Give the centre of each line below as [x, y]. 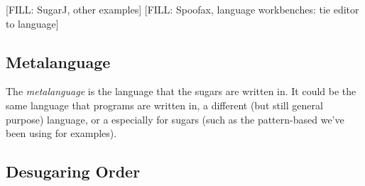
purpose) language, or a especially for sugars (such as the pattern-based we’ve [175, 119]
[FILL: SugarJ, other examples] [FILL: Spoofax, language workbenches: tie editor [182, 9]
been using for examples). [61, 133]
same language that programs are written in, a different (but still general [164, 105]
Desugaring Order [73, 171]
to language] [32, 23]
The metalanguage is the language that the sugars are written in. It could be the [181, 91]
